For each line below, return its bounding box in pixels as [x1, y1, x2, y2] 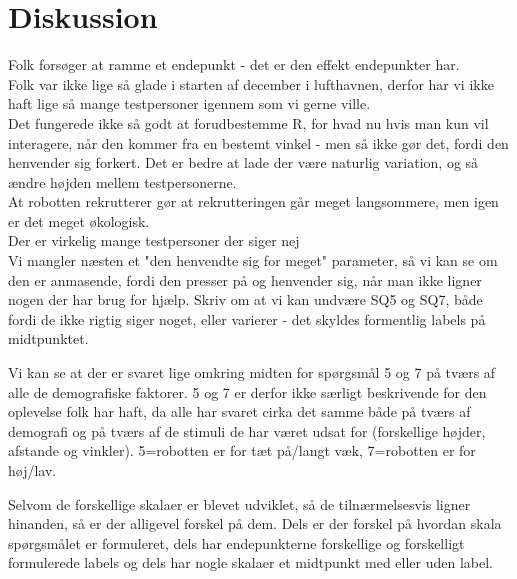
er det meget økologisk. [8, 210, 150, 231]
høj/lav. [8, 460, 57, 480]
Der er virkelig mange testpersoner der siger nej [8, 230, 300, 251]
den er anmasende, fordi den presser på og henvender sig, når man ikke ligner [8, 269, 482, 290]
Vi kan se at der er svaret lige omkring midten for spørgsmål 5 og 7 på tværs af [8, 362, 496, 383]
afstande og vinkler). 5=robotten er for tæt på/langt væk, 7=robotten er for [8, 440, 476, 461]
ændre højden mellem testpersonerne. [8, 171, 237, 192]
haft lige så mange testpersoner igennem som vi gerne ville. [8, 93, 371, 114]
